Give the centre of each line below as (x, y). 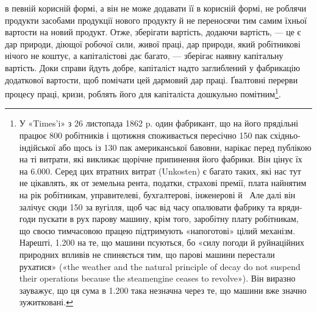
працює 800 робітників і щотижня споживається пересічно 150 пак (143, 135)
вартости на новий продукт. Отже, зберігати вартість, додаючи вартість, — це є (153, 32)
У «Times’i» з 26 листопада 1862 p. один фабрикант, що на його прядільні (159, 123)
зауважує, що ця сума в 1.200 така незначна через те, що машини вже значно (163, 290)
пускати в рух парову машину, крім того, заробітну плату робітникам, (169, 219)
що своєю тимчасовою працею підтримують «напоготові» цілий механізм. (157, 230)
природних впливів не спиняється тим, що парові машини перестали (147, 254)
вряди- (290, 206)
